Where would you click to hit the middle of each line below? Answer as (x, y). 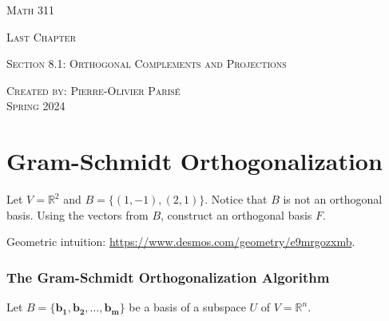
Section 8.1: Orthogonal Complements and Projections (147, 63)
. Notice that (236, 199)
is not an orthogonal (333, 199)
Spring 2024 (36, 106)
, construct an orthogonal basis (236, 214)
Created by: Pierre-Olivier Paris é (93, 90)
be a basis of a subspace (187, 307)
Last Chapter (41, 36)
